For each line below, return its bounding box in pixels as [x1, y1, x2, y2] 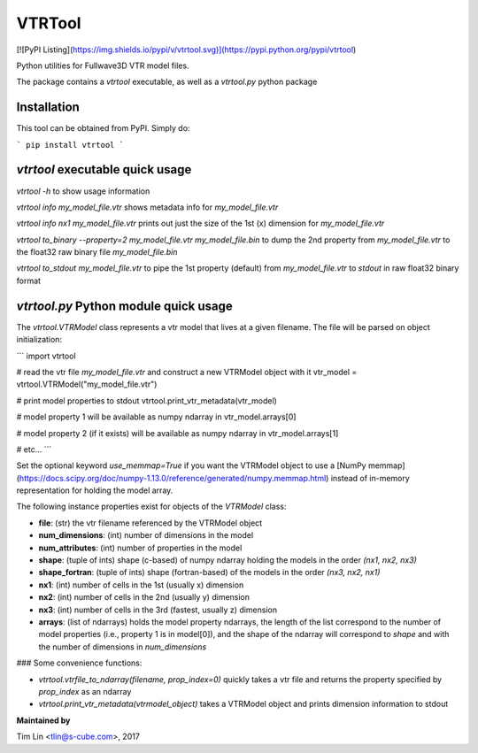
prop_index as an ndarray [38, 686, 132, 696]
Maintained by [16, 715, 71, 726]
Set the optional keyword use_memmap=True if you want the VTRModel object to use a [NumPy [16, 460, 366, 471]
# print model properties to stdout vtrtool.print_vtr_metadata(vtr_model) [16, 395, 278, 406]
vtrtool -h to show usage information [16, 186, 150, 196]
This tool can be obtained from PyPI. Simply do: [16, 123, 190, 134]
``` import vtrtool [16, 350, 76, 361]
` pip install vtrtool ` [16, 140, 124, 150]
